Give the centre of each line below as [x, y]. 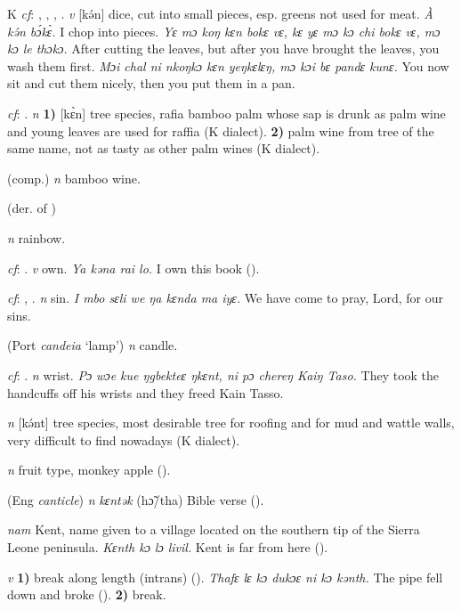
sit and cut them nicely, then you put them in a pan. [151, 83]
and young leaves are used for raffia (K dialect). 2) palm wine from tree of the [221, 130]
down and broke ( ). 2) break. [87, 594]
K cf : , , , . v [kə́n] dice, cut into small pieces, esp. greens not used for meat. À [220, 13]
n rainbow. [36, 237]
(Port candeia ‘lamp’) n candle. [93, 345]
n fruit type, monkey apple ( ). [89, 470]
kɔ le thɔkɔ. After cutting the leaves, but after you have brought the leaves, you [223, 49]
